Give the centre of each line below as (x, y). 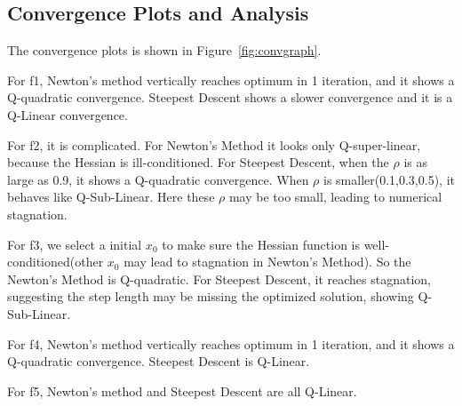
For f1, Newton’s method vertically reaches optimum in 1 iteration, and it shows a (231, 80)
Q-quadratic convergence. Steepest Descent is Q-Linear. (159, 361)
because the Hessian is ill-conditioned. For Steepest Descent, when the (198, 162)
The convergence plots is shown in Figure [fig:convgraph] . (164, 50)
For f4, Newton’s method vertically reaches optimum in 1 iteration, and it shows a (231, 343)
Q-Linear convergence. (68, 114)
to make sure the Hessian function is (261, 244)
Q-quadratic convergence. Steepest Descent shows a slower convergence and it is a (230, 97)
